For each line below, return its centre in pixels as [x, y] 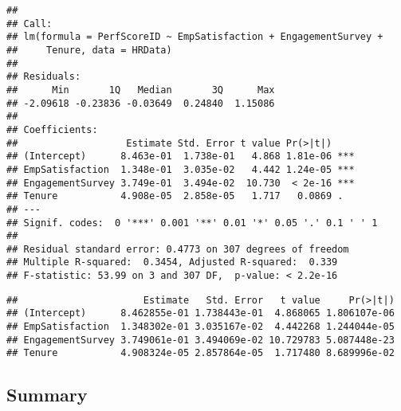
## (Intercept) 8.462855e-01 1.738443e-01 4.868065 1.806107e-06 [200, 313]
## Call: [29, 23]
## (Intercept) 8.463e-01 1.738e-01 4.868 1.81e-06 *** [181, 157]
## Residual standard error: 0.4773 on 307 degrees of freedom [178, 249]
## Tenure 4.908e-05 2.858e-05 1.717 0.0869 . [175, 196]
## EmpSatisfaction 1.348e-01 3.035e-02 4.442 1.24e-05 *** [181, 169]
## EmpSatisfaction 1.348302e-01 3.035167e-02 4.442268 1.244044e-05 [200, 327]
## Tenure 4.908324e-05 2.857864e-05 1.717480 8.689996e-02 [200, 353]
